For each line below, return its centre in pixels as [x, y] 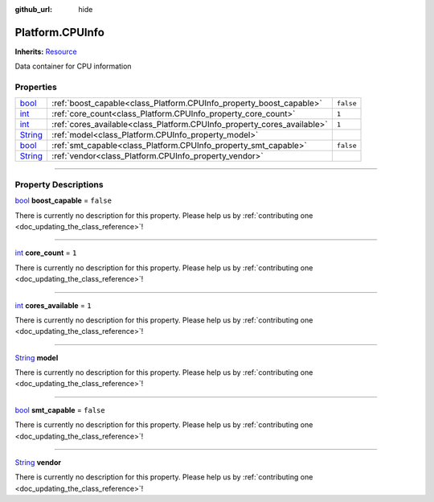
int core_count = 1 [46, 253]
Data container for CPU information [73, 66]
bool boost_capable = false [63, 200]
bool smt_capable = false [60, 409]
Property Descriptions [59, 184]
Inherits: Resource [46, 51]
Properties [36, 87]
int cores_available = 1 [53, 305]
